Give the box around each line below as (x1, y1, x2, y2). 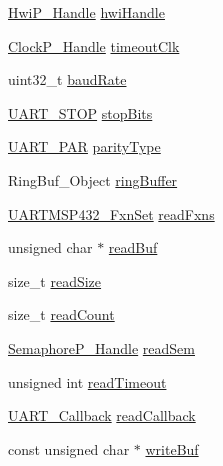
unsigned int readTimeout (8, 371, 167, 392)
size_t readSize (8, 270, 102, 291)
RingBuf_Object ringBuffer (8, 169, 178, 190)
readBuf (108, 237, 158, 258)
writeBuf (145, 438, 199, 459)
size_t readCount (8, 304, 115, 325)
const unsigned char (8, 438, 130, 459)
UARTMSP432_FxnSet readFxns (8, 203, 215, 224)
